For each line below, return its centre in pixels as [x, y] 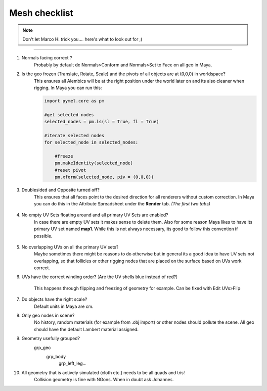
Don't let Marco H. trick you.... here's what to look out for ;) [83, 39]
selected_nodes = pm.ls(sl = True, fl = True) [102, 122]
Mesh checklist [41, 13]
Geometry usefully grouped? [51, 339]
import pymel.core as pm [74, 101]
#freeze [64, 156]
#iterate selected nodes [74, 135]
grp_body [56, 356]
